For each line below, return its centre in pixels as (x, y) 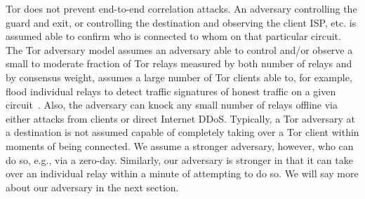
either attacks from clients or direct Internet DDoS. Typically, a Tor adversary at (180, 118)
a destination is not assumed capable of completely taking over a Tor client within (182, 132)
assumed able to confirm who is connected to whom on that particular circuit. (173, 36)
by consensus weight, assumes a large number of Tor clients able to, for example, (179, 77)
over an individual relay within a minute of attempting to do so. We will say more (182, 173)
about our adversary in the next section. (92, 187)
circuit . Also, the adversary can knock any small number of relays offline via (172, 105)
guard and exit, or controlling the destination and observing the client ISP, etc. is (181, 22)
